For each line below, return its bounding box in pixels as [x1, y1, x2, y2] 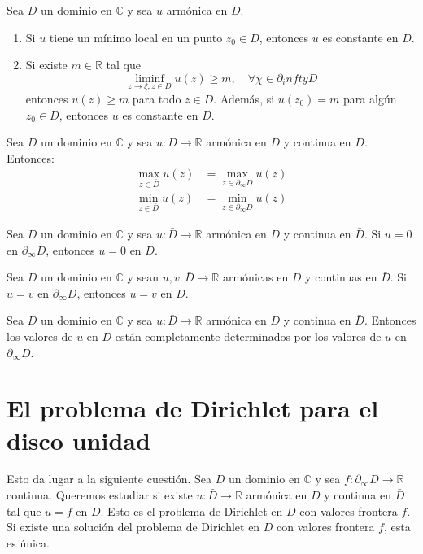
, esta [383, 518, 411, 535]
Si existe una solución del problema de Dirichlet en [7, 518, 260, 535]
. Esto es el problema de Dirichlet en [100, 502, 283, 519]
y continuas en [305, 268, 377, 286]
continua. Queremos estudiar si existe [7, 486, 193, 504]
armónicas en [222, 268, 289, 286]
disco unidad [7, 423, 150, 456]
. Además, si [213, 90, 275, 107]
